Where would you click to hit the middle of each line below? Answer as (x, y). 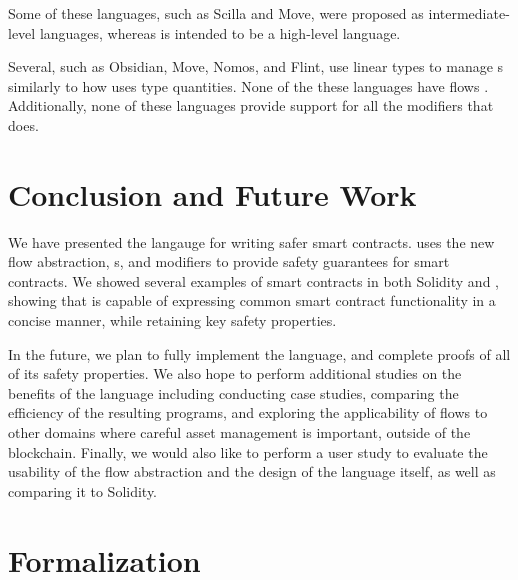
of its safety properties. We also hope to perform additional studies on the (235, 373)
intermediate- (469, 13)
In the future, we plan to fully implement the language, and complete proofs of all (259, 353)
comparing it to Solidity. (83, 490)
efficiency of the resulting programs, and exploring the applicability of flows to (248, 412)
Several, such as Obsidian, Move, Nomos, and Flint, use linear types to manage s (256, 66)
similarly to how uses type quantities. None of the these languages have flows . (248, 85)
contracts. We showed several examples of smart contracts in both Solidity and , (253, 280)
